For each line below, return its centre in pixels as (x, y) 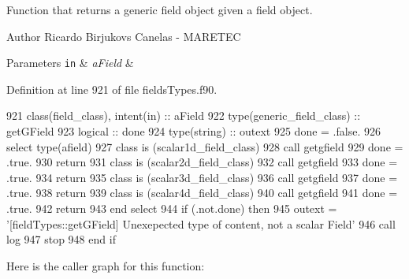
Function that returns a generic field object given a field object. (160, 9)
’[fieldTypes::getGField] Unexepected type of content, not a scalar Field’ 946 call (201, 223)
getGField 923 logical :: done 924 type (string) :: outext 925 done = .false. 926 (193, 131)
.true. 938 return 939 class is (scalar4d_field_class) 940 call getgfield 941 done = (202, 193)
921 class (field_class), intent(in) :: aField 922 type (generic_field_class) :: (184, 115)
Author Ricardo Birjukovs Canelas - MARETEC (124, 36)
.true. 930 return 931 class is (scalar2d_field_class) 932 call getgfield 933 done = (202, 162)
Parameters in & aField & (70, 63)
